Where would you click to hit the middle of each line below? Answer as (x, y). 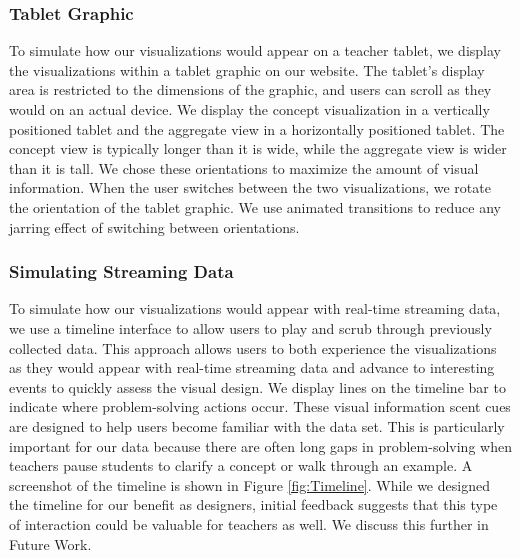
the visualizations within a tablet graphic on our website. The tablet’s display (247, 69)
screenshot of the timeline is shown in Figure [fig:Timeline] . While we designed (249, 484)
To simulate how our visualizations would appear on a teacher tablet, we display (255, 50)
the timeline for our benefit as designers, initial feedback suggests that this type (253, 504)
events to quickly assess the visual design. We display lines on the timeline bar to (257, 386)
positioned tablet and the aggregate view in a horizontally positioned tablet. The (257, 128)
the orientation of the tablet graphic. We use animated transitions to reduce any (255, 206)
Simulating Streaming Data (121, 271)
